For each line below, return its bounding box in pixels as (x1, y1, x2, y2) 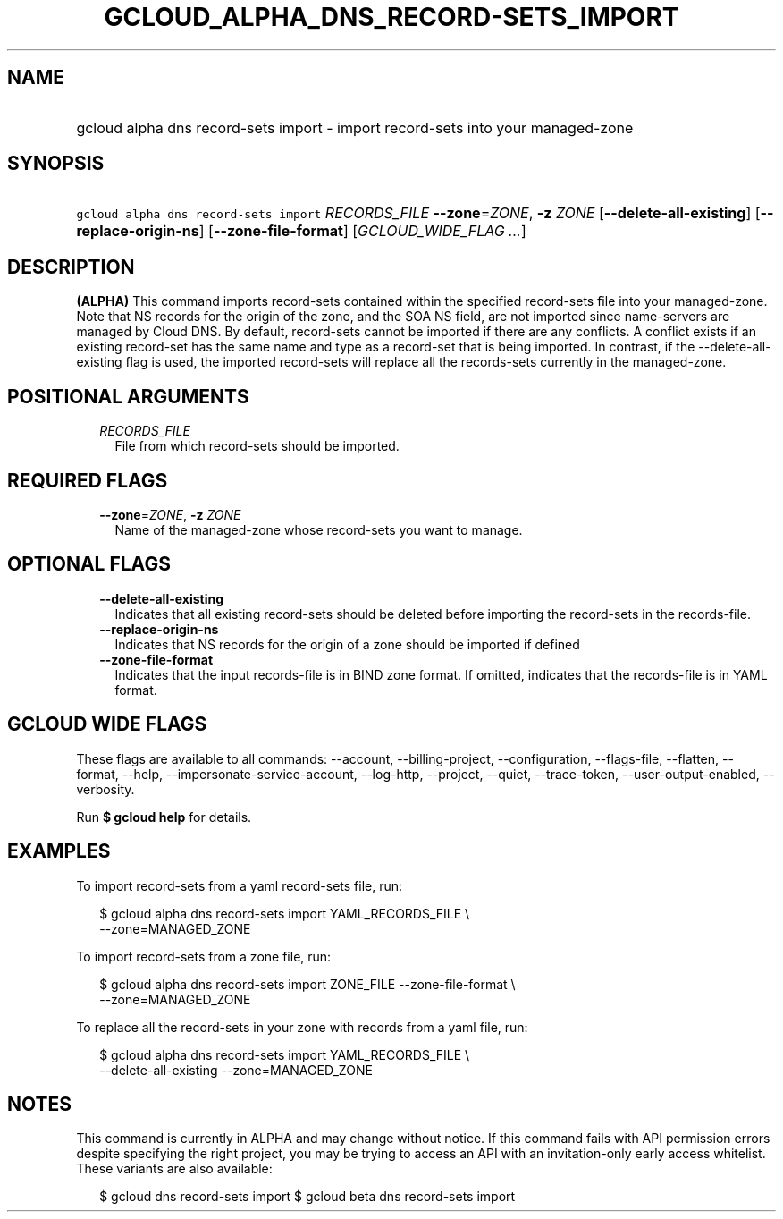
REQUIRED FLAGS (7, 469, 168, 492)
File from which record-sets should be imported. (114, 438, 400, 454)
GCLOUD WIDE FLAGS (7, 713, 207, 736)
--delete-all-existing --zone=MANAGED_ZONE (99, 1062, 373, 1078)
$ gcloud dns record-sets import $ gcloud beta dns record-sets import (99, 1189, 516, 1205)
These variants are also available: (76, 1161, 273, 1177)
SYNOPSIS (7, 152, 105, 175)
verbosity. (76, 781, 135, 797)
